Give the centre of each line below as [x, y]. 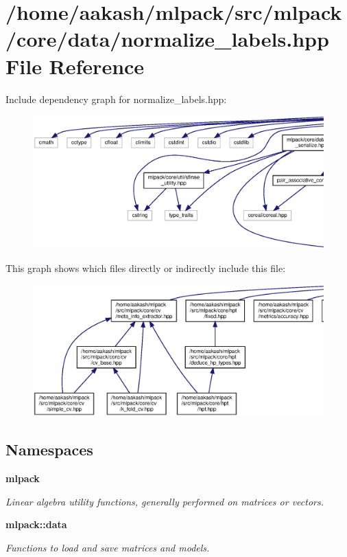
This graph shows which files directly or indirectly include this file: [146, 268]
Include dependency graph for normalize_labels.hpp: [116, 99]
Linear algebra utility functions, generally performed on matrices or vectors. [165, 501]
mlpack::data [36, 524]
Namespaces [49, 450]
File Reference [75, 66]
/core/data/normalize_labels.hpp [167, 39]
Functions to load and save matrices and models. [108, 547]
